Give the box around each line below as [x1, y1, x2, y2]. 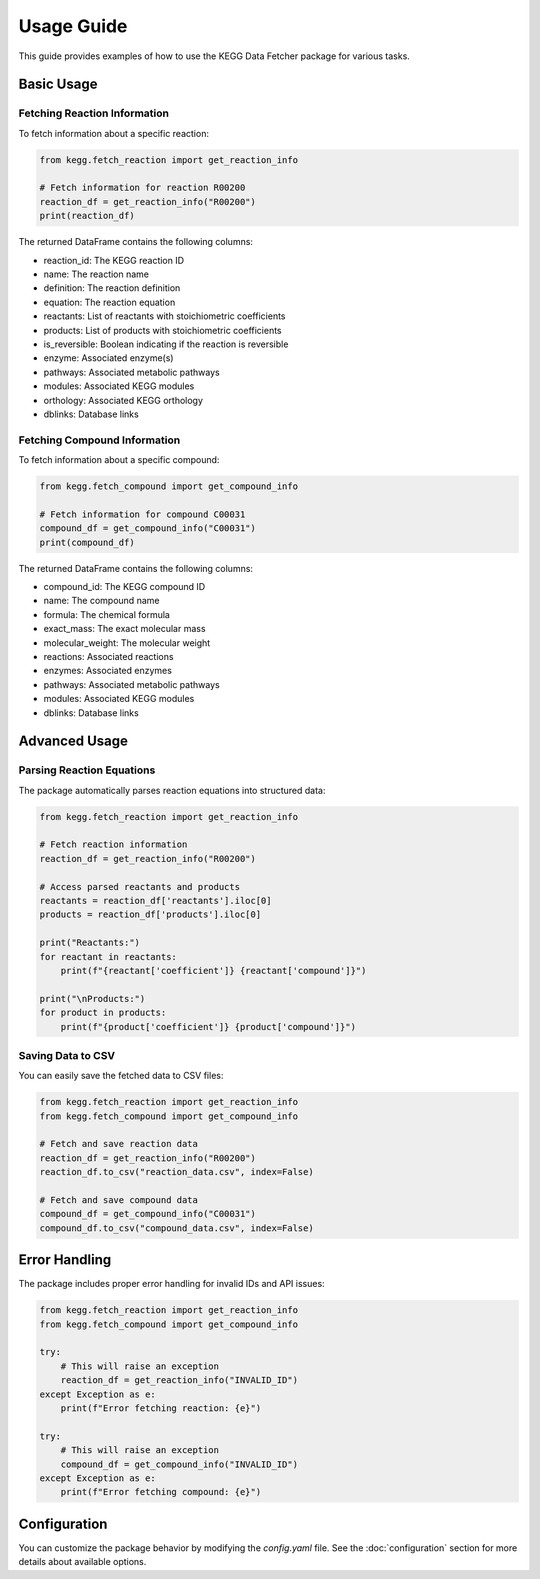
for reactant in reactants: [39, 951, 177, 962]
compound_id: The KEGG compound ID [43, 580, 206, 592]
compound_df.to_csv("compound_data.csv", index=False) [39, 1222, 314, 1234]
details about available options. [18, 1556, 147, 1568]
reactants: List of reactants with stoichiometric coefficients [43, 310, 286, 322]
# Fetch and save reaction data [39, 1138, 199, 1150]
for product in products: [39, 1007, 167, 1019]
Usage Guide [18, 15, 128, 37]
